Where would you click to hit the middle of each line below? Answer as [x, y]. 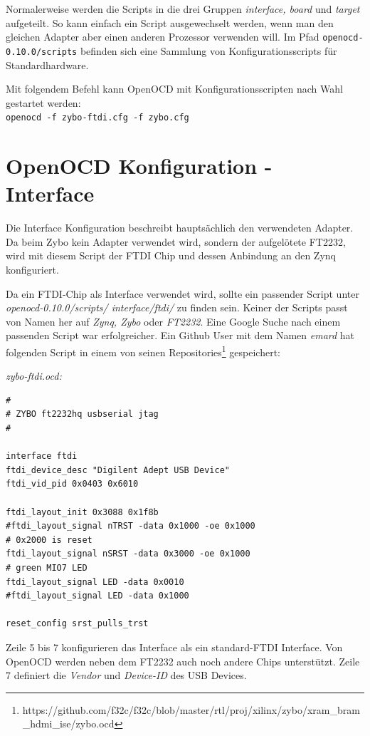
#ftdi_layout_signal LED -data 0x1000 [97, 596]
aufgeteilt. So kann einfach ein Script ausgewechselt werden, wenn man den [170, 22]
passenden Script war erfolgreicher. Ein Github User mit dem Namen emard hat [180, 335]
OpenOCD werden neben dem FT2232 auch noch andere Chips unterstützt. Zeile [183, 661]
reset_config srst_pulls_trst [77, 624]
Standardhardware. [47, 64]
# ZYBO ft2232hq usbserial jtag [82, 414]
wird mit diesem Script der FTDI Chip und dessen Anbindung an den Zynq [171, 255]
